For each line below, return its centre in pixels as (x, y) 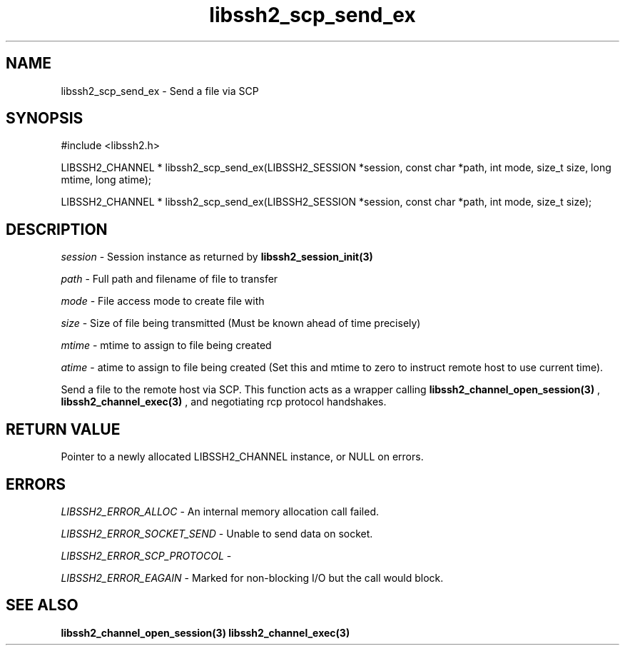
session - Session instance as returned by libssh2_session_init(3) (217, 257)
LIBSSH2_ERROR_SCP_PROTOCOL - (146, 555)
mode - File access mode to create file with (163, 301)
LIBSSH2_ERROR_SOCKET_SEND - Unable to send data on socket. (217, 533)
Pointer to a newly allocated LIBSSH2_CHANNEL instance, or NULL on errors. (242, 457)
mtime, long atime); (106, 180)
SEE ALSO (42, 605)
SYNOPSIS (45, 118)
